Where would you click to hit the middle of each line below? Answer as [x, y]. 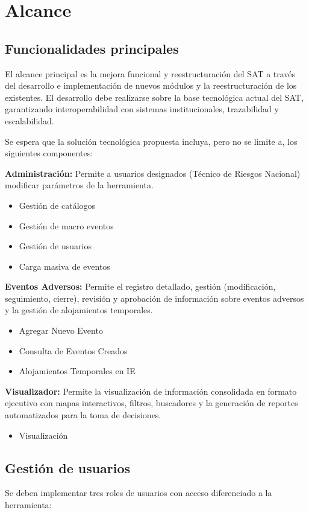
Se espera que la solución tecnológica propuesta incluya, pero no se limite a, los [151, 141]
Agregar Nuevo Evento [61, 330]
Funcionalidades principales [92, 48]
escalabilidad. [30, 120]
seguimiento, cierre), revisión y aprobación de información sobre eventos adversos [154, 298]
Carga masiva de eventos [64, 266]
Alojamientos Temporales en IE [77, 371]
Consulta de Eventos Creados [73, 350]
